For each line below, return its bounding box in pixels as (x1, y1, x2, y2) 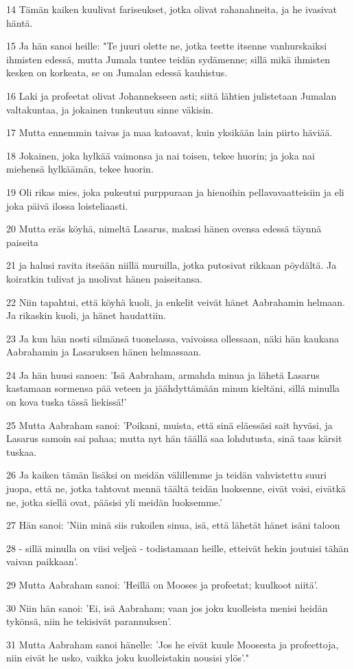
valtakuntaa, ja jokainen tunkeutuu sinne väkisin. (6, 102, 213, 116)
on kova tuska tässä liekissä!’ (6, 395, 127, 409)
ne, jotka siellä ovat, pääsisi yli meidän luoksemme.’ (6, 494, 222, 509)
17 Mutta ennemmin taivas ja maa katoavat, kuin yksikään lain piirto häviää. (6, 125, 333, 140)
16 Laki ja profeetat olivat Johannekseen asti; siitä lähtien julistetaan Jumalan (6, 88, 337, 102)
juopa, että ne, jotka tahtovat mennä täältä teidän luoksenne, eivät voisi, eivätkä (6, 481, 346, 496)
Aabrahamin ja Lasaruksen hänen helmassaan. (6, 344, 202, 359)
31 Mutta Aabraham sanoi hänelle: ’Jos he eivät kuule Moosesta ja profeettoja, (6, 637, 339, 651)
